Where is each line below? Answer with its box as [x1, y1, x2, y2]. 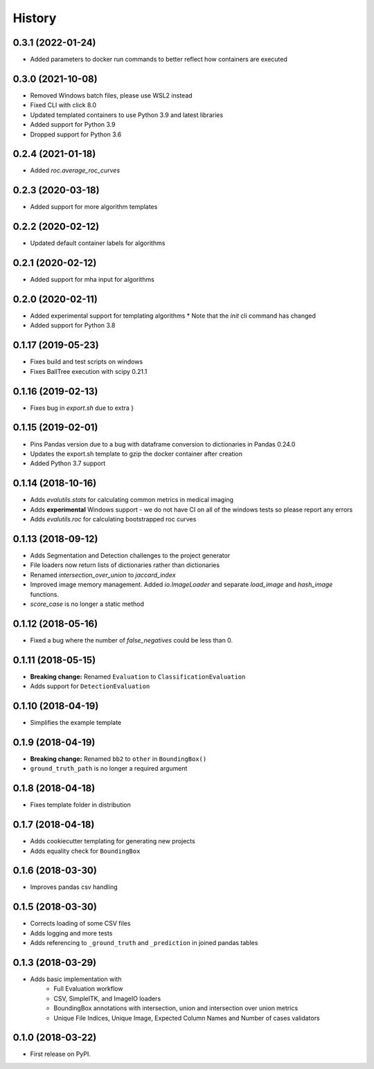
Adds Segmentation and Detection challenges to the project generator [30, 551, 231, 559]
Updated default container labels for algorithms [30, 239, 166, 247]
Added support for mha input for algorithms [30, 276, 155, 284]
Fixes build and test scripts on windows [30, 357, 143, 366]
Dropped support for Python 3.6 [30, 130, 122, 138]
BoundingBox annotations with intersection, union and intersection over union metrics [53, 1004, 299, 1012]
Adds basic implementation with [30, 975, 122, 983]
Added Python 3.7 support [30, 459, 106, 467]
